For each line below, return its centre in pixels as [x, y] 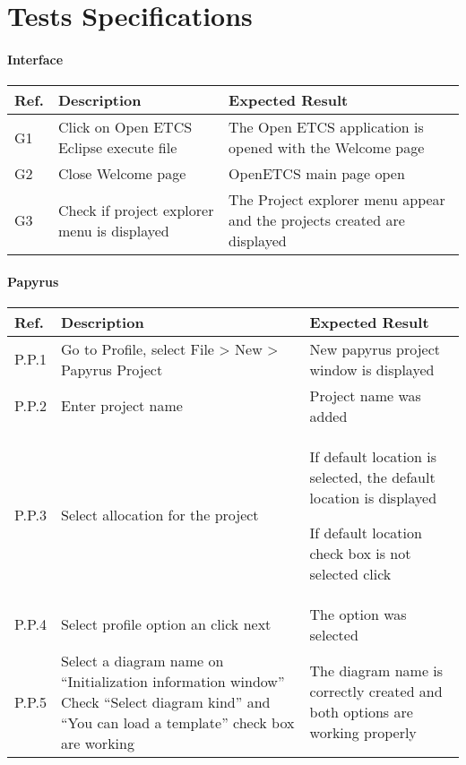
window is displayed [372, 369]
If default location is [373, 456]
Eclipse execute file [117, 148]
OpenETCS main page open [317, 174]
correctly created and [376, 692]
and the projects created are [317, 220]
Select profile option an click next [166, 624]
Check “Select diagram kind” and [166, 701]
